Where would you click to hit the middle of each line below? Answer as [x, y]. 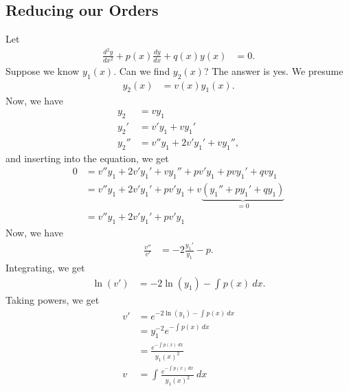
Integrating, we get [45, 267]
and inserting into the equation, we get [87, 158]
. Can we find [142, 70]
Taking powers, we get [53, 300]
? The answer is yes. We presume [273, 70]
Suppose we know [43, 70]
